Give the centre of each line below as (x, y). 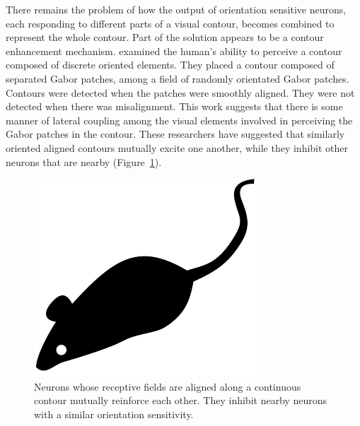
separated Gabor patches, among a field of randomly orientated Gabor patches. (178, 78)
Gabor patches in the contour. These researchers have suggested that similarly (175, 134)
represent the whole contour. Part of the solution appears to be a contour (165, 37)
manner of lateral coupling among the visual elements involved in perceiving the (179, 120)
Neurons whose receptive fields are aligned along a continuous (168, 386)
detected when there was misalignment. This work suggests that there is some (174, 106)
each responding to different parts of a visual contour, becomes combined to (170, 23)
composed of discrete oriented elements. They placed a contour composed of (170, 65)
